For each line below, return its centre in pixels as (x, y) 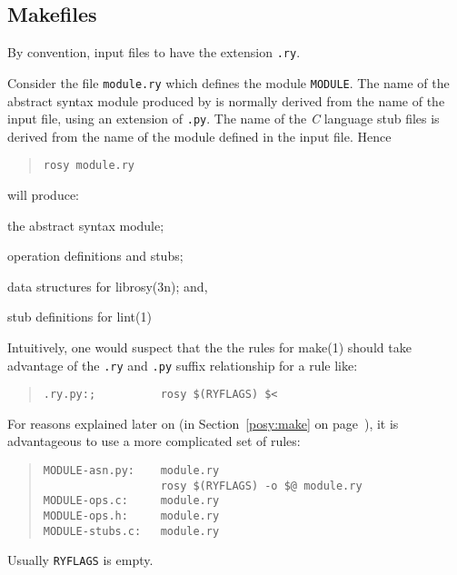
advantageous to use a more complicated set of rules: (154, 441)
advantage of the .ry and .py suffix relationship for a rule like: (183, 365)
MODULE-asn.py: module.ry (131, 471)
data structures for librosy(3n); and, (108, 286)
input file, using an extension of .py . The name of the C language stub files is (224, 119)
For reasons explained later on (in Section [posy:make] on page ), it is (203, 423)
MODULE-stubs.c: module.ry (131, 531)
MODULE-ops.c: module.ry (131, 501)
